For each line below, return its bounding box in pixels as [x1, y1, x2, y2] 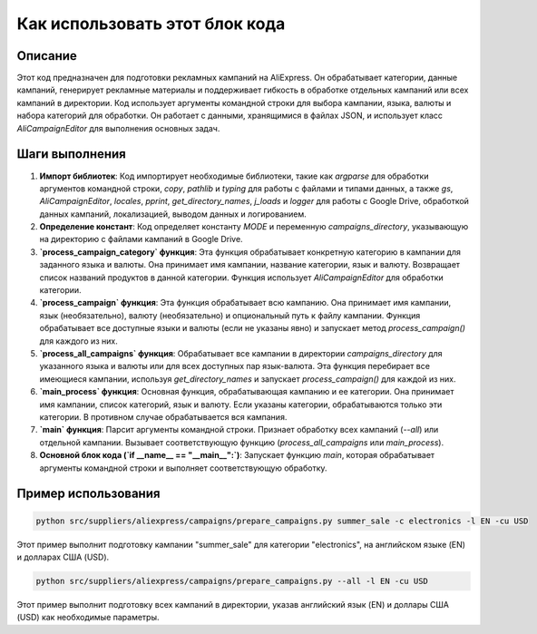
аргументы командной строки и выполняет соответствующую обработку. [39, 463, 327, 473]
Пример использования [16, 486, 161, 502]
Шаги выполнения [16, 146, 126, 162]
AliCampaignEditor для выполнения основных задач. [16, 122, 220, 133]
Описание [16, 48, 77, 63]
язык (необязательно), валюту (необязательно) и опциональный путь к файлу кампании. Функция [39, 309, 421, 321]
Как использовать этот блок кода [16, 14, 286, 34]
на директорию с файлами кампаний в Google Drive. [39, 234, 244, 245]
